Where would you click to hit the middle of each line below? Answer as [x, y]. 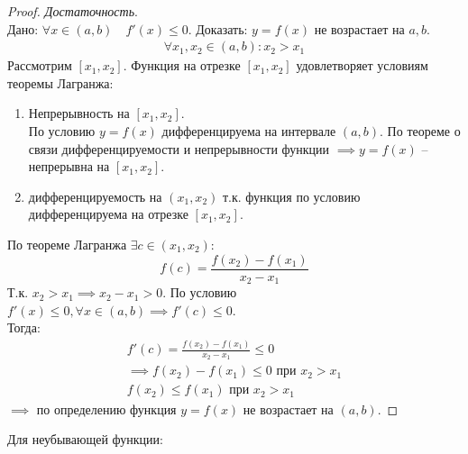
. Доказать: [218, 28]
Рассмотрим [40, 65]
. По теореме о [420, 131]
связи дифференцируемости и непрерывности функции [179, 148]
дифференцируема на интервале [249, 131]
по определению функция [106, 409]
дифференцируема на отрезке [108, 214]
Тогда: [24, 327]
